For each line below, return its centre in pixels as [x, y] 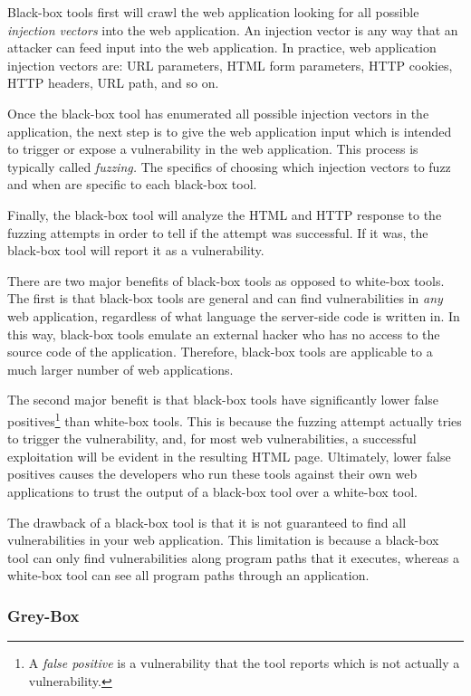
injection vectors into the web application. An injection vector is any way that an [233, 29]
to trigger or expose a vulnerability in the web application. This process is [213, 149]
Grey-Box [43, 615]
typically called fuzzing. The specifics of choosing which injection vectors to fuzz [229, 166]
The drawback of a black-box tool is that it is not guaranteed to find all [207, 522]
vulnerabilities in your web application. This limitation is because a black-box [223, 540]
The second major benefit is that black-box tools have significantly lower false [223, 400]
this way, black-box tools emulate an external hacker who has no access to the [224, 334]
